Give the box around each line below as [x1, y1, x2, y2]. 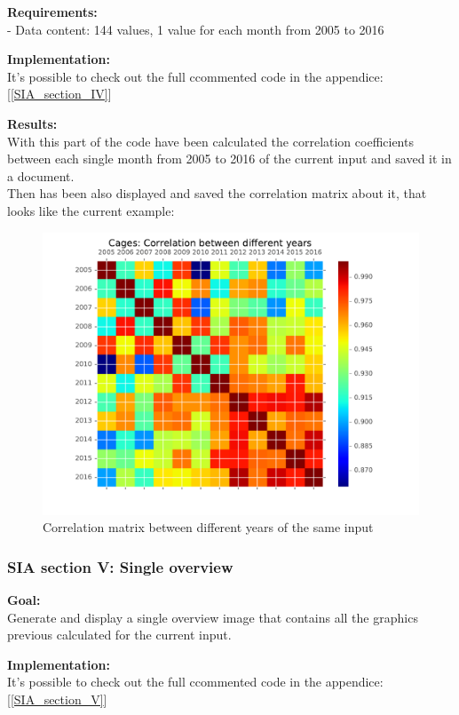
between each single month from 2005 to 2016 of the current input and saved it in [7, 149, 452, 168]
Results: [7, 114, 58, 132]
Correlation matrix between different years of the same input [43, 518, 374, 536]
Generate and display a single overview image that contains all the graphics [7, 608, 418, 626]
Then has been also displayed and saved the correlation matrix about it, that [7, 184, 427, 203]
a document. [7, 166, 75, 185]
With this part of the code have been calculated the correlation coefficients [7, 131, 414, 150]
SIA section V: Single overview [7, 555, 233, 577]
